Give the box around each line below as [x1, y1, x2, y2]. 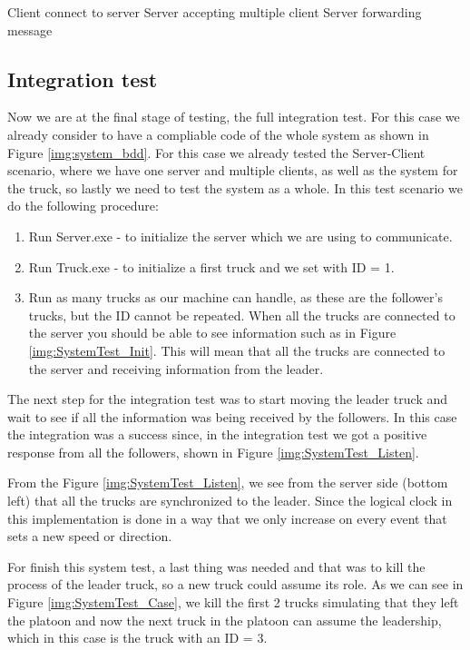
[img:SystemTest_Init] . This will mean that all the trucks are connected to [28, 340, 446, 359]
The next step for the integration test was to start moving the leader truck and [7, 389, 448, 409]
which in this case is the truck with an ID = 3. [7, 628, 268, 647]
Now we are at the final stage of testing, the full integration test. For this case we [7, 107, 460, 126]
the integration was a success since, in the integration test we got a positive [7, 425, 427, 444]
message [7, 20, 53, 39]
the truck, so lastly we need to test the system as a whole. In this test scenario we [7, 178, 463, 197]
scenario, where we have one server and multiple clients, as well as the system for [7, 161, 458, 180]
